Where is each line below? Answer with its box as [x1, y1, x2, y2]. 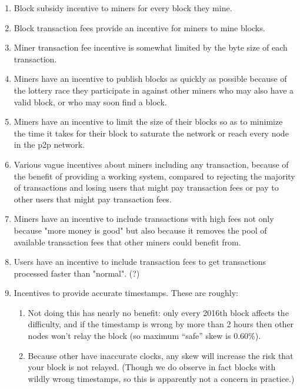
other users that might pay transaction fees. [14, 192, 172, 205]
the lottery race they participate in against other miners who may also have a [14, 84, 294, 96]
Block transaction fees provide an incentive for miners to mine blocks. [14, 21, 265, 34]
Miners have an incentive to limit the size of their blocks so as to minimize [14, 115, 283, 128]
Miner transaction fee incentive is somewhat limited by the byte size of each [14, 41, 288, 54]
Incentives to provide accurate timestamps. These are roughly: [14, 287, 238, 299]
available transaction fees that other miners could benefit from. [14, 235, 241, 248]
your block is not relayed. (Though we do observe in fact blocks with [28, 361, 276, 373]
